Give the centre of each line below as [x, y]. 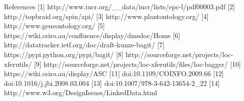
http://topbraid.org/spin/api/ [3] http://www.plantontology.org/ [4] [106, 16]
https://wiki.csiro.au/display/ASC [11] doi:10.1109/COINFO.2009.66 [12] [114, 73]
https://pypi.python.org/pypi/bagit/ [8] [64, 54]
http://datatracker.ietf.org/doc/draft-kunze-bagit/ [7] [84, 45]
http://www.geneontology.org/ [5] [55, 26]
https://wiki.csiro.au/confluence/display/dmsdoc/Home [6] [92, 35]
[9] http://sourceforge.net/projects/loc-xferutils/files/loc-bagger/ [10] [137, 64]
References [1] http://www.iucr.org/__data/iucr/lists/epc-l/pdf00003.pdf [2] [120, 6]
